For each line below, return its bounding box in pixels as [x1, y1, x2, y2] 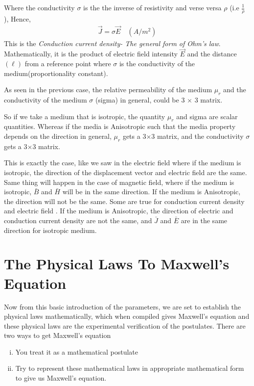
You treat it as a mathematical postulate [15, 346, 139, 357]
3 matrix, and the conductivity [151, 131, 244, 141]
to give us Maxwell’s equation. [15, 373, 107, 383]
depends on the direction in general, [4, 131, 112, 141]
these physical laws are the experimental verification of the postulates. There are [4, 320, 246, 331]
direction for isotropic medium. [4, 225, 97, 235]
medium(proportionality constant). [4, 68, 108, 78]
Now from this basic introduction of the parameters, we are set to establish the [4, 301, 241, 311]
